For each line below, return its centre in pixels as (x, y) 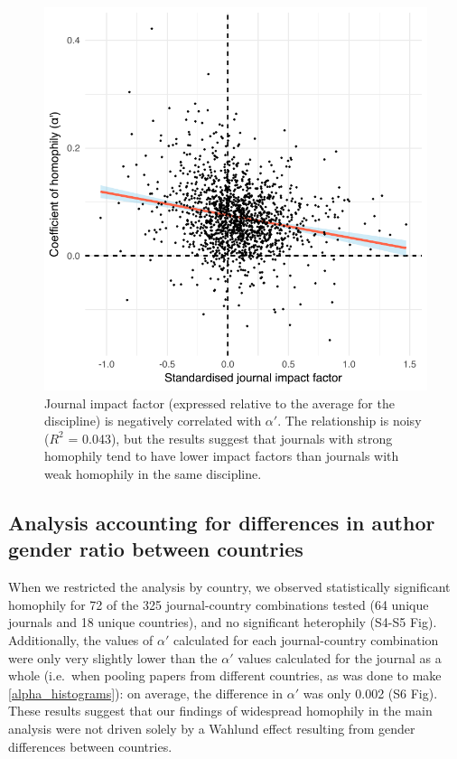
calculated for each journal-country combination (306, 639)
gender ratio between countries (156, 549)
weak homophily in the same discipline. (153, 473)
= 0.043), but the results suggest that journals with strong (230, 438)
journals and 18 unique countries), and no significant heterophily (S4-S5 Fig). (223, 622)
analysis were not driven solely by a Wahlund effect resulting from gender (212, 728)
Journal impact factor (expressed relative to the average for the (219, 403)
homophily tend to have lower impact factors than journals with (222, 456)
